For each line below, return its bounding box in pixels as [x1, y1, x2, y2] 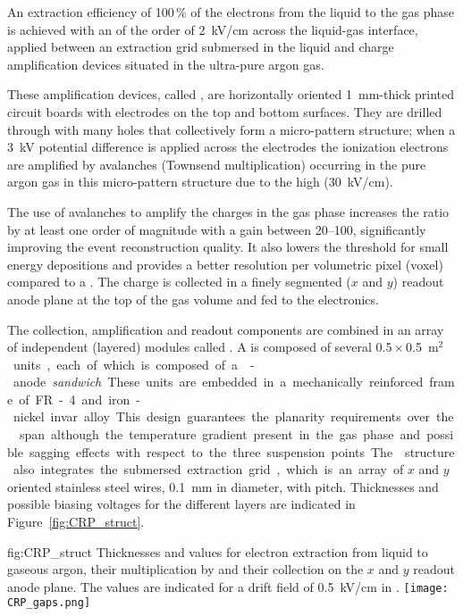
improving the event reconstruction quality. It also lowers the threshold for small [7, 237, 449, 256]
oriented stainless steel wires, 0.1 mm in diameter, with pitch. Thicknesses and [7, 477, 439, 495]
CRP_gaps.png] [7, 596, 91, 610]
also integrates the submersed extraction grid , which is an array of [13, 460, 404, 479]
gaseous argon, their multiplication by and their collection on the [7, 560, 364, 579]
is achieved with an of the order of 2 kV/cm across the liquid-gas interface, [7, 20, 418, 38]
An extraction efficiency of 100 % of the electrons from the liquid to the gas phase [7, 3, 455, 21]
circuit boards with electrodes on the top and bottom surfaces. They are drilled [7, 102, 442, 121]
